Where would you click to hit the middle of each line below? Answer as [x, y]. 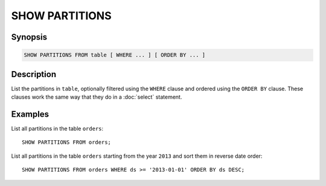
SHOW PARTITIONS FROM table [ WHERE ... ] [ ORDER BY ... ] [115, 55]
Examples [30, 114]
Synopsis [29, 37]
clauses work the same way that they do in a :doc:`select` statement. [97, 97]
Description [34, 74]
